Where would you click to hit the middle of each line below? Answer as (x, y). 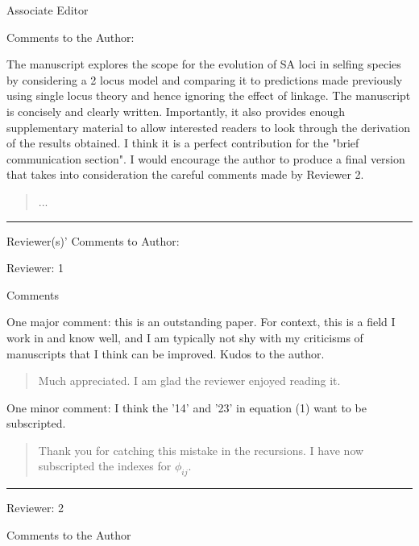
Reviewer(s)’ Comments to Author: (93, 240)
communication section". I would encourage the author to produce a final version (206, 158)
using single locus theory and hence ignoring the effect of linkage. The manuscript (209, 95)
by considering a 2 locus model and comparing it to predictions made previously (205, 79)
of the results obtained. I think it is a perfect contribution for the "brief (183, 143)
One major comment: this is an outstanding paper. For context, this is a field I (201, 322)
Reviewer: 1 (35, 268)
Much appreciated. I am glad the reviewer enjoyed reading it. (189, 381)
